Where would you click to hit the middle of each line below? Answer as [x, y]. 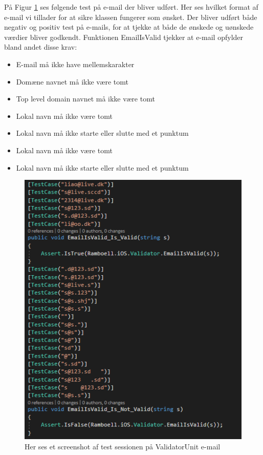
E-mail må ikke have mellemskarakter [75, 64]
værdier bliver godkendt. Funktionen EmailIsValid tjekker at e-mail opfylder [124, 37]
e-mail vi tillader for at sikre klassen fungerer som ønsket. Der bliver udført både [131, 17]
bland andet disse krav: [41, 47]
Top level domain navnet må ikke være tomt [85, 99]
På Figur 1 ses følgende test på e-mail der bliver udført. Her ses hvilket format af [131, 7]
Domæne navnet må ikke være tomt [72, 81]
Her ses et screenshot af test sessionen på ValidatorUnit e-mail [123, 446]
